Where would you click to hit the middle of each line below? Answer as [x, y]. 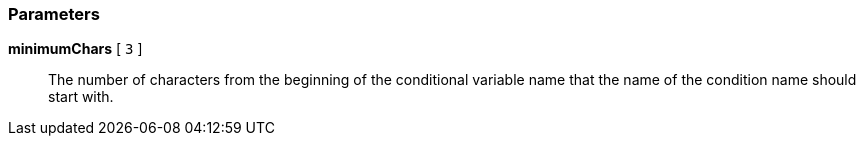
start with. [81, 97]
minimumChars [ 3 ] [75, 49]
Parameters [54, 14]
